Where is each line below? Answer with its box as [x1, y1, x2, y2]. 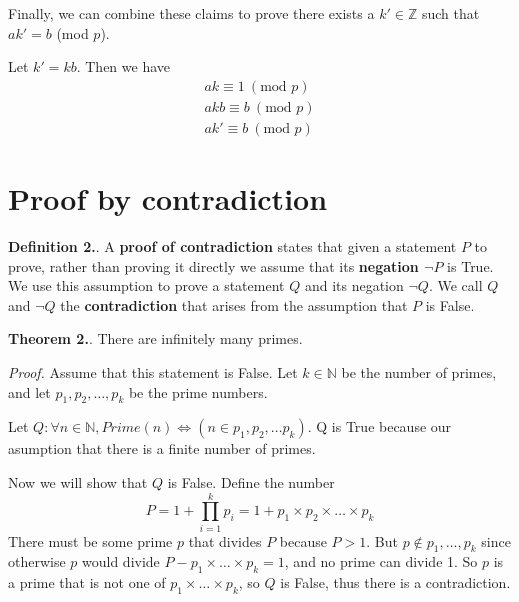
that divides [188, 530, 262, 551]
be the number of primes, [341, 361, 497, 382]
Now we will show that [8, 471, 148, 492]
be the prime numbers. [128, 381, 268, 402]
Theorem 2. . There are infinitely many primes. [8, 328, 303, 349]
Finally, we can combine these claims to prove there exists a [8, 3, 375, 23]
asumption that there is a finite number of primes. [8, 438, 316, 459]
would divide [82, 551, 160, 572]
